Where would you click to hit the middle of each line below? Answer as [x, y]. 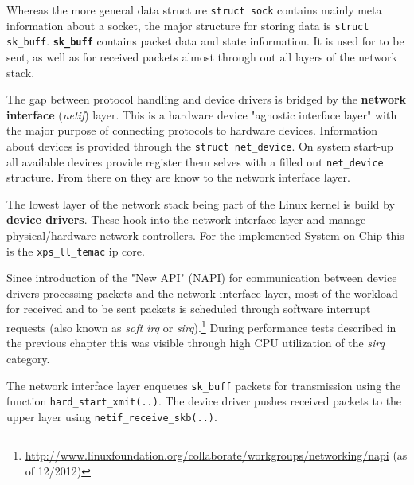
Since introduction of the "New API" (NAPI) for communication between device [202, 278]
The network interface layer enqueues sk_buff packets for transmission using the [204, 385]
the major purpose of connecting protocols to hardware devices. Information [192, 130]
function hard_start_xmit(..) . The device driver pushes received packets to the [204, 401]
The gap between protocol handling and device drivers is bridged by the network [207, 99]
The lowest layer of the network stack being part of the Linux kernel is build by [201, 203]
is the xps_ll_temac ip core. [76, 250]
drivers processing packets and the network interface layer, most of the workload [202, 293]
